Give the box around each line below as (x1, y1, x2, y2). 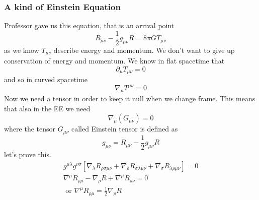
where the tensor (4, 123, 56, 134)
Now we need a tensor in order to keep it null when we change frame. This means (4, 93, 255, 104)
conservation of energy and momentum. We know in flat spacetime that (4, 55, 225, 66)
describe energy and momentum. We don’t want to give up (53, 44, 235, 55)
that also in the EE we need (4, 103, 91, 113)
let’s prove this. (4, 149, 51, 159)
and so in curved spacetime (4, 74, 88, 85)
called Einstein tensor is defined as (71, 123, 178, 134)
